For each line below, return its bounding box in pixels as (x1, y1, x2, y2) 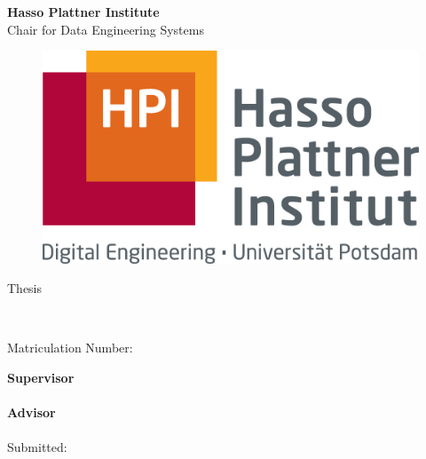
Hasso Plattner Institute (7, 3, 160, 20)
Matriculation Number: (7, 338, 133, 357)
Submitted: (7, 438, 67, 456)
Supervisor (7, 368, 75, 386)
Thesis (7, 279, 43, 297)
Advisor (7, 403, 56, 422)
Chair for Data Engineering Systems (7, 20, 204, 38)
